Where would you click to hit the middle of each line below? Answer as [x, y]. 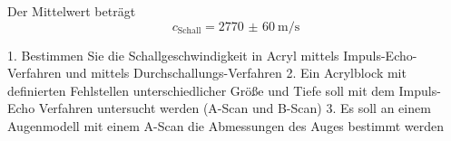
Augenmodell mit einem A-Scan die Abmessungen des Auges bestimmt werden [226, 125]
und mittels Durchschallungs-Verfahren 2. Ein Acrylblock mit [236, 73]
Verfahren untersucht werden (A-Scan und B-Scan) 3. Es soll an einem [235, 108]
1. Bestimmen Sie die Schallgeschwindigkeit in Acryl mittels [173, 55]
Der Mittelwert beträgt [72, 11]
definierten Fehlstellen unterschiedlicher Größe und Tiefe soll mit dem [201, 90]
